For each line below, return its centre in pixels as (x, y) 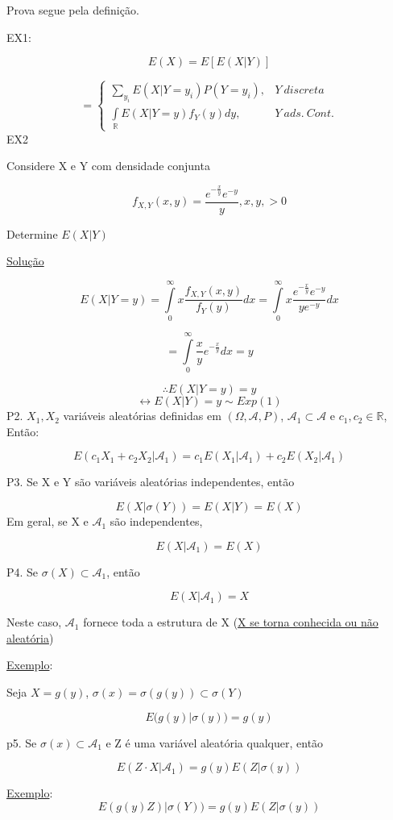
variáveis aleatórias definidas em (142, 416)
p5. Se (22, 742)
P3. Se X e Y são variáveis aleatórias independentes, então (151, 482)
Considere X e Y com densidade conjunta (108, 166)
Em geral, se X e (48, 521)
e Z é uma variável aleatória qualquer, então (215, 742)
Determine (32, 233)
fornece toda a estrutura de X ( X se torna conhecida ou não (231, 622)
